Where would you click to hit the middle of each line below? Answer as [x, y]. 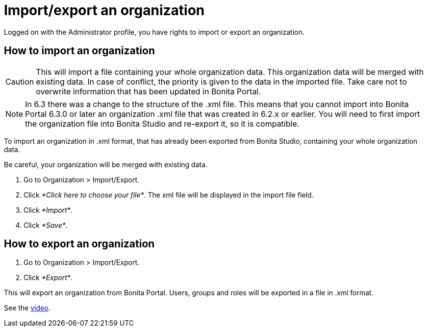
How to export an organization [79, 244]
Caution [20, 81]
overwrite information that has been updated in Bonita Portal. [148, 91]
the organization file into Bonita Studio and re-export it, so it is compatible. [162, 123]
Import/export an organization [104, 10]
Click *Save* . [46, 225]
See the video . [27, 308]
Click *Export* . [48, 278]
